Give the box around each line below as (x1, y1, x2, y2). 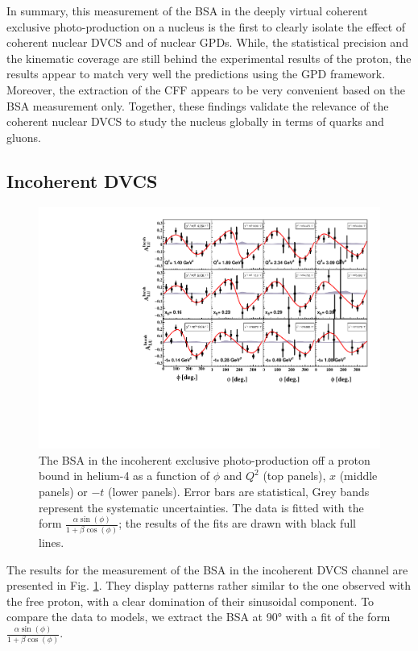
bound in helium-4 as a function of (39, 467, 210, 484)
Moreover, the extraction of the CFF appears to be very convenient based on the (6, 81, 405, 98)
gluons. (6, 128, 41, 145)
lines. (39, 533, 64, 550)
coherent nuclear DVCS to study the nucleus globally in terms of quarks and (6, 113, 384, 130)
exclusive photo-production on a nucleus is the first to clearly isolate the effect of (6, 18, 406, 35)
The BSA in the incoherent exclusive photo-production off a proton (39, 451, 370, 468)
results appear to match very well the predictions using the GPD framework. (6, 65, 386, 82)
